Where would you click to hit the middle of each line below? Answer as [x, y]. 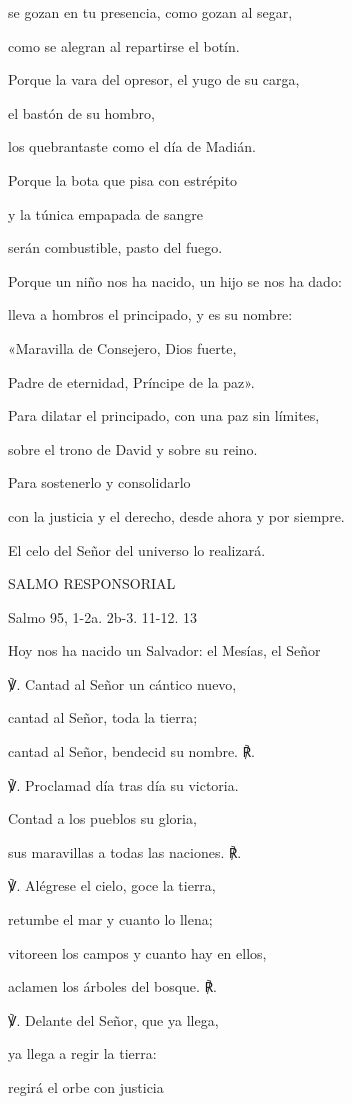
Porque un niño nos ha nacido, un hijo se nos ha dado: [175, 280]
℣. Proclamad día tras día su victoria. [123, 784]
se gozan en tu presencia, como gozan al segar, [150, 12]
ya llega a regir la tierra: [82, 1053]
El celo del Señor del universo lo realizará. [137, 549]
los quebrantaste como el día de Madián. [132, 146]
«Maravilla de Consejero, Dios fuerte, [122, 347]
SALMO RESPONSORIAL [92, 583]
